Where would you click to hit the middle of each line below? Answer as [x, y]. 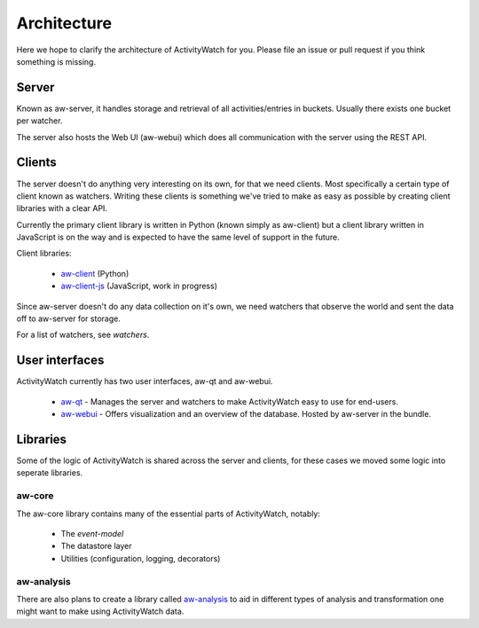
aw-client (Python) [95, 273]
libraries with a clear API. [62, 208]
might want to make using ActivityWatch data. [100, 611]
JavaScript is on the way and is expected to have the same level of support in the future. [178, 237]
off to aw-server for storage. [69, 318]
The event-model [92, 533]
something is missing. [56, 61]
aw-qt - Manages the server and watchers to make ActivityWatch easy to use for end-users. [230, 401]
